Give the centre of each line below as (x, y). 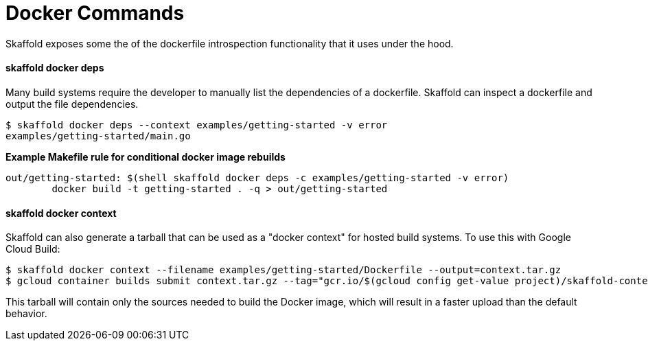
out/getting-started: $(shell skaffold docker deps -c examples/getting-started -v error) (257, 177)
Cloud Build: (33, 249)
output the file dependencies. (72, 104)
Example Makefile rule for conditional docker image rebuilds (146, 157)
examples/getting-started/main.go (98, 136)
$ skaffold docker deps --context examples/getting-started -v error (197, 125)
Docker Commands (95, 13)
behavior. (26, 314)
